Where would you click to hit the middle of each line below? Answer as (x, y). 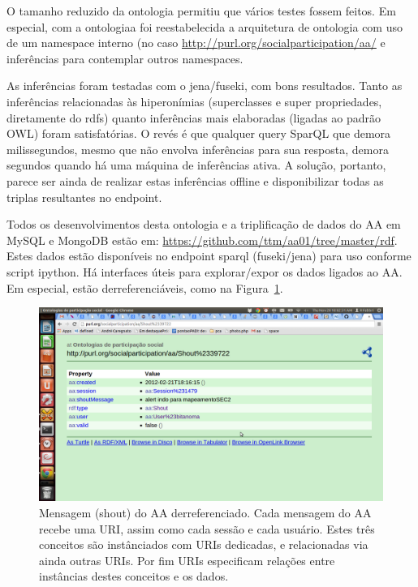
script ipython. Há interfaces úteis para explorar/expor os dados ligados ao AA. (205, 271)
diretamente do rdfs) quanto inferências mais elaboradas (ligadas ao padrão (194, 117)
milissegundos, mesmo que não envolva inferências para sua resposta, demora (198, 149)
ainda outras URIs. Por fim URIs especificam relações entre (187, 560)
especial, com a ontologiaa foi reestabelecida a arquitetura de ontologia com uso (205, 26)
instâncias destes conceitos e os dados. (134, 576)
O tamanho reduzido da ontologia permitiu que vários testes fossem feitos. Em (201, 11)
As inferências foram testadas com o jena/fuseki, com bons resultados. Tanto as (205, 86)
